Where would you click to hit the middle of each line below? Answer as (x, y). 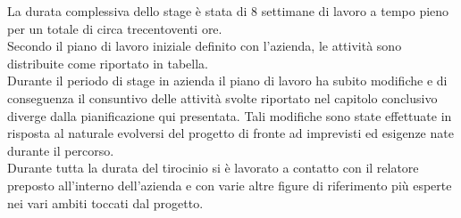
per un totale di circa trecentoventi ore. (115, 28)
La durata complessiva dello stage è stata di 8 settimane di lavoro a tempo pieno (228, 11)
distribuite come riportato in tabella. (108, 63)
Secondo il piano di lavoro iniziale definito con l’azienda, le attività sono (205, 46)
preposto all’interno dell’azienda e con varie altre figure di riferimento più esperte (230, 185)
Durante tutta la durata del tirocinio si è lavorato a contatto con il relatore (213, 168)
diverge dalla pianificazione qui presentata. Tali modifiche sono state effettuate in (230, 115)
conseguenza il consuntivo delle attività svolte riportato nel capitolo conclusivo (222, 97)
